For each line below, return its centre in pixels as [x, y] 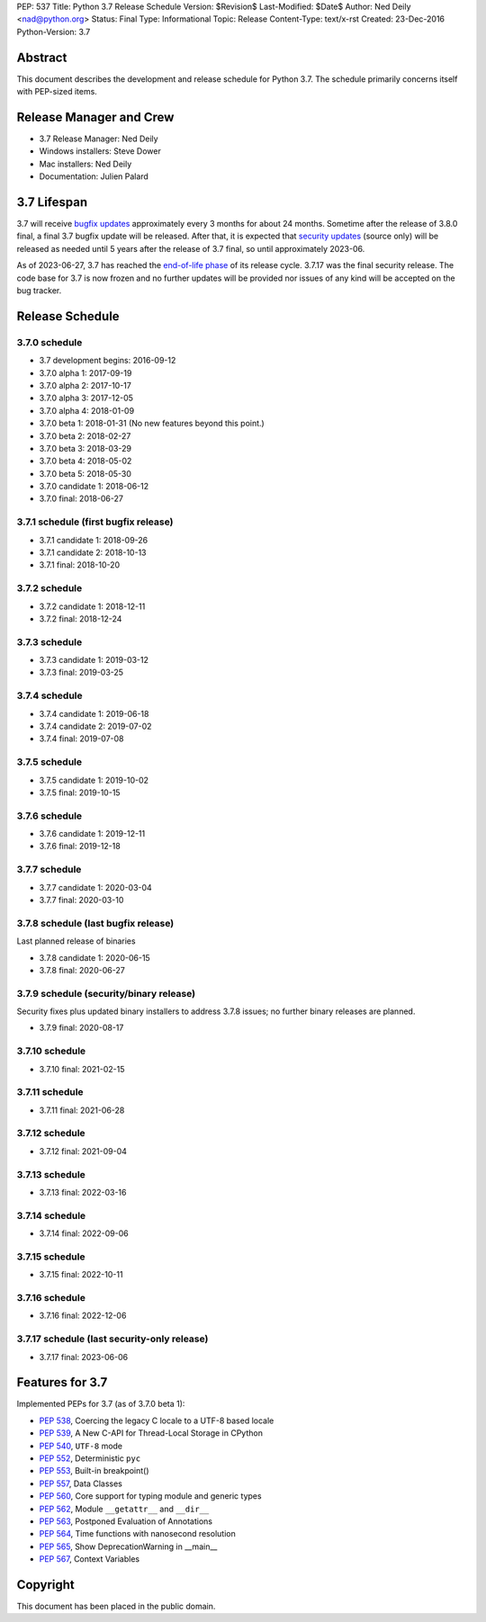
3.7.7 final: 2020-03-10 [81, 900]
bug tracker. [39, 291]
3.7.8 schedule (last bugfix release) [95, 923]
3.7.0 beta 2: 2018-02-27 [85, 435]
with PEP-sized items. [57, 92]
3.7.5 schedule [49, 762]
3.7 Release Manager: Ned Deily [99, 139]
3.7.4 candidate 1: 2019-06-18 [94, 713]
